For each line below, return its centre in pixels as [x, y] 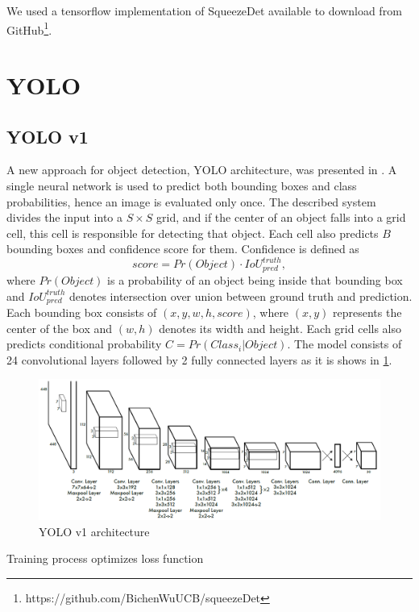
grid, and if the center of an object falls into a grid [281, 217]
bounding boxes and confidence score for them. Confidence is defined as [183, 249]
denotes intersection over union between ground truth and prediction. [241, 296]
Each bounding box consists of [82, 312]
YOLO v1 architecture [94, 531]
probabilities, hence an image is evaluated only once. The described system [191, 201]
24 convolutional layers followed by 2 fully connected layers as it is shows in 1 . [199, 359]
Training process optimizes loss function [105, 558]
